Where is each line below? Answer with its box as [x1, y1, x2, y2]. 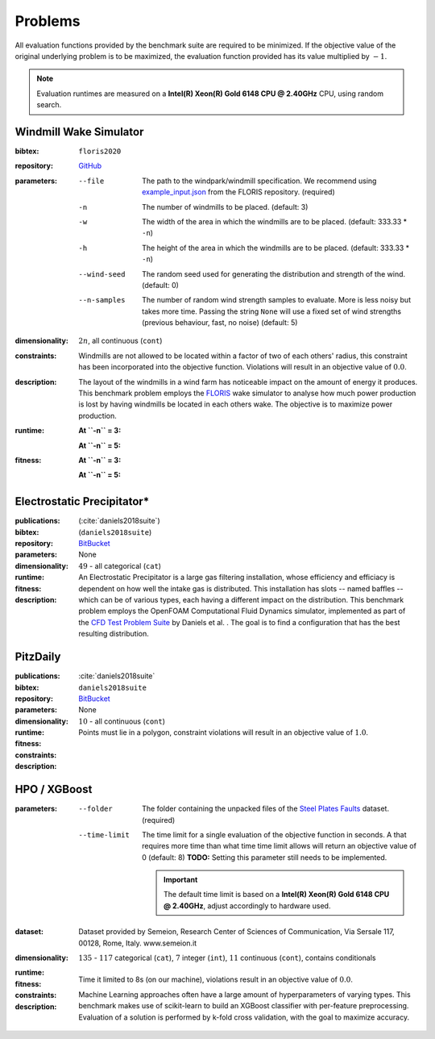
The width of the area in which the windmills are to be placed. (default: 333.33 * [142, 216, 408, 226]
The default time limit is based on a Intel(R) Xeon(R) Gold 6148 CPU [164, 890, 390, 899]
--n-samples [78, 295, 126, 305]
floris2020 [78, 147, 122, 156]
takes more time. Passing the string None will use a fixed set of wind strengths [142, 307, 402, 316]
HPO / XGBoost [14, 782, 93, 796]
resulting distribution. [78, 629, 149, 639]
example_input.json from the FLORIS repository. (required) [142, 187, 335, 197]
